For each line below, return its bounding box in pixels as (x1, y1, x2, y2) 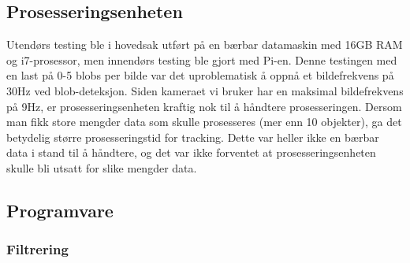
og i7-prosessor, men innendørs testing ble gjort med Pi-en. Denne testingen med (6, 51, 397, 68)
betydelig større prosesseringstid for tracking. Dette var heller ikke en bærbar (6, 128, 379, 145)
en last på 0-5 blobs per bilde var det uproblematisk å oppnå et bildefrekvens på (6, 67, 394, 83)
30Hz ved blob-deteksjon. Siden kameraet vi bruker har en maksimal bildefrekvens (6, 82, 404, 98)
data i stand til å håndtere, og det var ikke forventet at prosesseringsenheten (6, 144, 376, 161)
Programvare (6, 198, 114, 222)
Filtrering (6, 239, 69, 259)
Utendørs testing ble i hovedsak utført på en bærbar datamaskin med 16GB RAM (6, 36, 403, 53)
